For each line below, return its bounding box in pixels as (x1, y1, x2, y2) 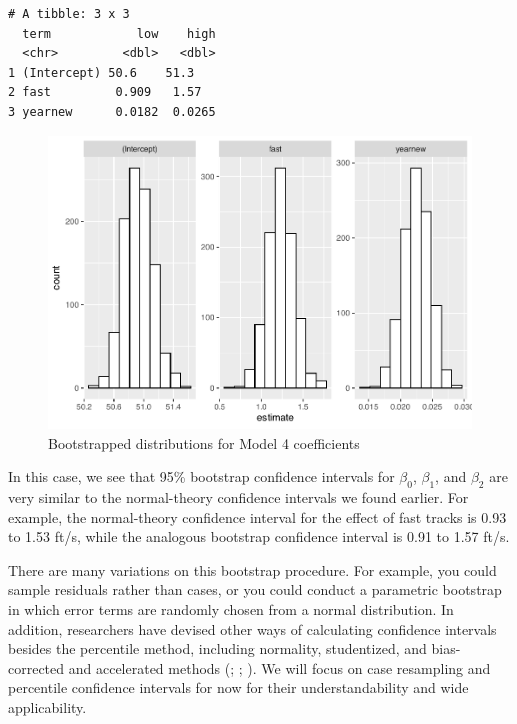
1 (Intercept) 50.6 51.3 (8, 65, 195, 80)
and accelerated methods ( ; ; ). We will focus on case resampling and (68, 657, 491, 678)
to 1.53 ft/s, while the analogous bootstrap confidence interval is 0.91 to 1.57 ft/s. (8, 526, 510, 547)
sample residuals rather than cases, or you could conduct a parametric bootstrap (8, 579, 502, 600)
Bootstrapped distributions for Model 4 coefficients (48, 432, 360, 453)
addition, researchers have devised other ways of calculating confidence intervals (8, 618, 497, 639)
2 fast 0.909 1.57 (8, 85, 202, 100)
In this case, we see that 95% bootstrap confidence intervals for (8, 466, 395, 487)
